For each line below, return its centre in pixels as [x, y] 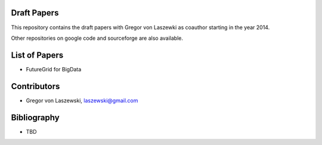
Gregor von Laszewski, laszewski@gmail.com [82, 100]
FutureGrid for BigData [54, 69]
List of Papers [37, 55]
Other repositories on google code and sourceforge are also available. [97, 38]
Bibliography [35, 117]
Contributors [35, 86]
